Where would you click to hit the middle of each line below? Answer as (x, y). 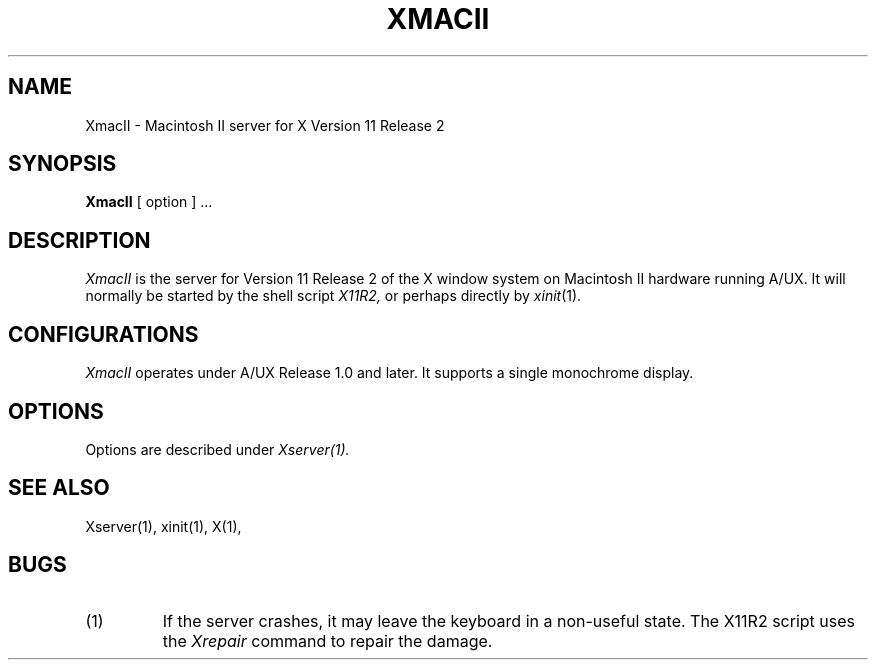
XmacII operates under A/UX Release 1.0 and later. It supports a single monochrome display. (389, 373)
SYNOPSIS (62, 164)
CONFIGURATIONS (103, 334)
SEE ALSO (59, 488)
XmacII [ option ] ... (149, 202)
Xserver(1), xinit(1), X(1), (163, 526)
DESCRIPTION (79, 240)
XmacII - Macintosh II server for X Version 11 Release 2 (265, 125)
